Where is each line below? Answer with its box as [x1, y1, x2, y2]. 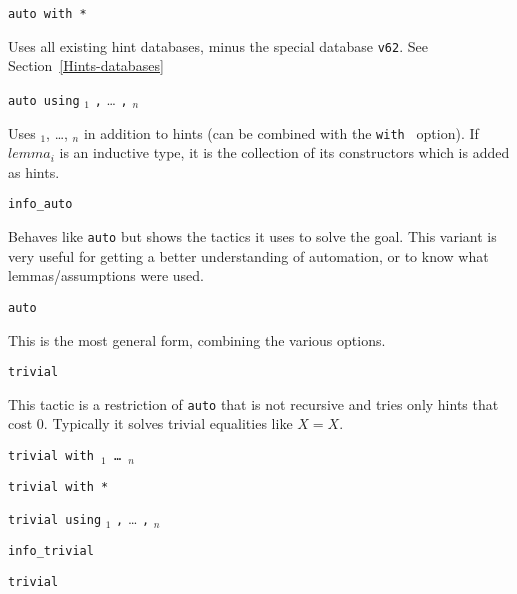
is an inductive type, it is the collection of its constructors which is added [59, 142, 510, 163]
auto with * [8, 7, 87, 21]
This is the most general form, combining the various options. [8, 329, 386, 350]
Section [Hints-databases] [8, 55, 164, 76]
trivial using [8, 513, 102, 528]
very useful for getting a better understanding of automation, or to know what [8, 245, 489, 266]
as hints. [8, 161, 60, 182]
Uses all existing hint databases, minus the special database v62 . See [8, 35, 428, 56]
